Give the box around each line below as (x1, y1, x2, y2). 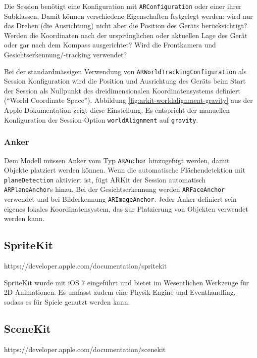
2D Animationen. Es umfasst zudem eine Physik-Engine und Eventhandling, (4, 287, 236, 297)
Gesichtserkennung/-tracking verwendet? (4, 49, 127, 60)
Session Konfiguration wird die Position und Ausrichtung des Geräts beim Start (4, 76, 246, 86)
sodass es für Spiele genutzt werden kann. (4, 296, 130, 307)
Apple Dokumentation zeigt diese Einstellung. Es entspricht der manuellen (4, 105, 230, 115)
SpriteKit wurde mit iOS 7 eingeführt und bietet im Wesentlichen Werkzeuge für (4, 277, 249, 287)
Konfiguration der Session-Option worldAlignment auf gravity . (4, 114, 198, 125)
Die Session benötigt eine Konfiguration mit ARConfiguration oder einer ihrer (4, 1, 242, 11)
